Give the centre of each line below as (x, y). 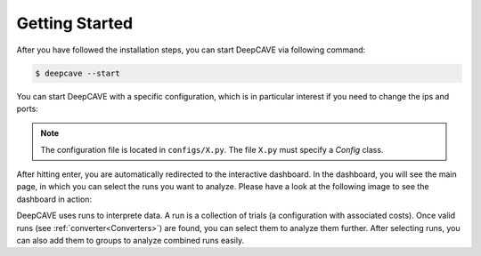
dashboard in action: (54, 199)
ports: (28, 108)
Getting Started (75, 23)
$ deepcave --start (77, 73)
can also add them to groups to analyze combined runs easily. (130, 241)
